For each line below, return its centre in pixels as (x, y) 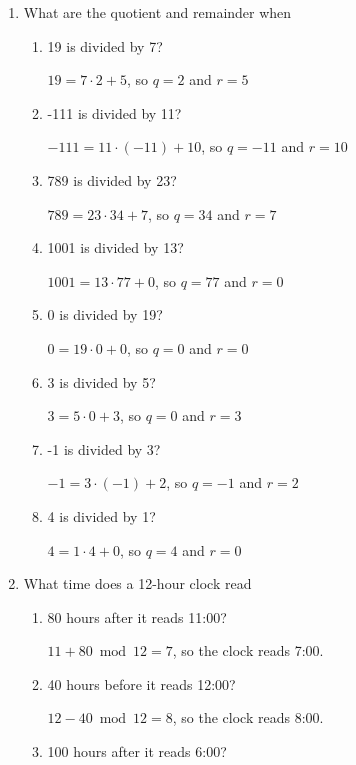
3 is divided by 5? (101, 381)
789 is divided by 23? (112, 179)
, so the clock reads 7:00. (248, 650)
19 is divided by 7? (105, 45)
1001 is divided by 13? (115, 247)
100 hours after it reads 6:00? (137, 751)
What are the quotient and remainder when (157, 12)
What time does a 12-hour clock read (137, 583)
